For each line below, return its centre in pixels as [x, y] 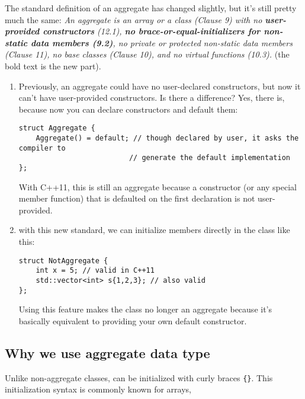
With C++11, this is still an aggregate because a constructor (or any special [158, 186]
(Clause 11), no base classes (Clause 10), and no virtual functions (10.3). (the [147, 54]
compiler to [42, 148]
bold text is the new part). [53, 66]
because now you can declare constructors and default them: [128, 109]
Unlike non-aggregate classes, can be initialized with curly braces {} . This [139, 377]
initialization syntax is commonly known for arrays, [98, 389]
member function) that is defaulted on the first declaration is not [137, 198]
